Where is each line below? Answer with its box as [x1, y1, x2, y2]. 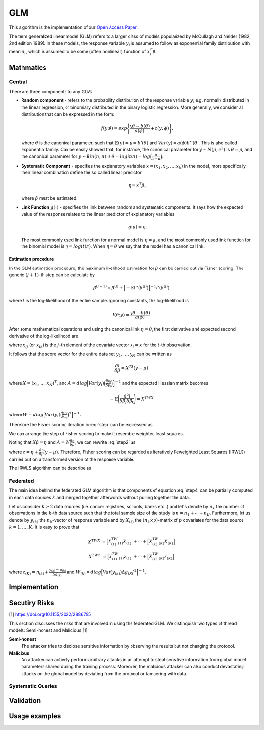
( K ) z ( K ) [158, 554, 173, 560]
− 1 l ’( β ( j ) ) [150, 284, 170, 291]
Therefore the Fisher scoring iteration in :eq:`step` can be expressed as [9, 421, 153, 427]
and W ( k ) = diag [66, 569, 101, 576]
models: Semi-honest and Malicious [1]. [9, 627, 89, 633]
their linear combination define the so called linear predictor [21, 170, 142, 176]
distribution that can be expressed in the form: [21, 111, 115, 117]
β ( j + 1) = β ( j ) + [93, 284, 123, 291]
